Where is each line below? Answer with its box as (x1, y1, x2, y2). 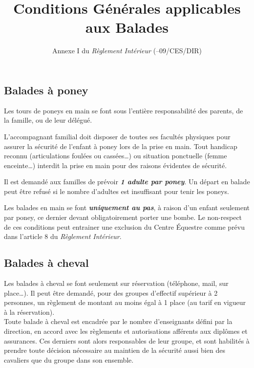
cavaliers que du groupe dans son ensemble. (4, 354, 134, 365)
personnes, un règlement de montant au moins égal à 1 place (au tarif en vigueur (4, 297, 246, 307)
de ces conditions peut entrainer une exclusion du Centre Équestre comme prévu (4, 221, 245, 232)
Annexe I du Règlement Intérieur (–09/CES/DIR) (52, 45, 202, 56)
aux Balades (85, 17, 169, 37)
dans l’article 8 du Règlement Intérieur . (4, 231, 122, 241)
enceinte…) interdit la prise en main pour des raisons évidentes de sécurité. (4, 160, 227, 170)
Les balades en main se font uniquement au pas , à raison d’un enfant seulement (4, 202, 250, 213)
